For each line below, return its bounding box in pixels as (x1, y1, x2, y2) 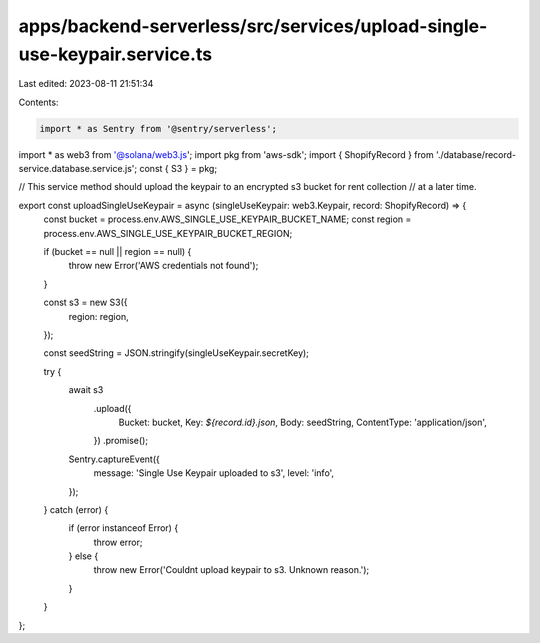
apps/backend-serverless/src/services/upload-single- (18, 15, 488, 37)
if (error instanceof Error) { (68, 522, 179, 534)
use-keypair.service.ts (18, 43, 213, 65)
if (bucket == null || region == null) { (43, 246, 192, 258)
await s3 (68, 384, 104, 396)
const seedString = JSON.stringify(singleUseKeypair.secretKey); (43, 347, 310, 359)
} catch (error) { (43, 503, 109, 515)
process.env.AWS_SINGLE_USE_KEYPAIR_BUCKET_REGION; (43, 227, 293, 239)
